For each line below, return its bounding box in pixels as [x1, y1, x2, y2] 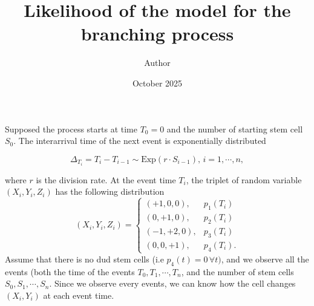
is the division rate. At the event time [36, 173, 176, 186]
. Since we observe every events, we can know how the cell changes [49, 277, 296, 290]
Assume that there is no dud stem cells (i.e [5, 252, 164, 265]
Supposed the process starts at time [5, 122, 138, 135]
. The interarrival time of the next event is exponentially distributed [13, 134, 266, 147]
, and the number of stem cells [181, 265, 294, 278]
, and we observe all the [221, 252, 309, 265]
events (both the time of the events [5, 265, 135, 278]
